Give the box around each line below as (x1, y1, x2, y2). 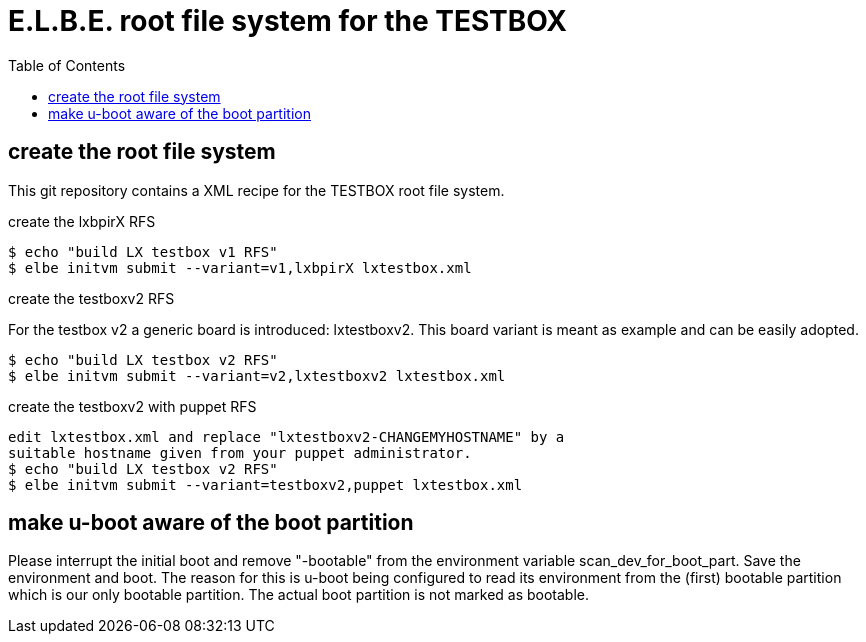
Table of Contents (8, 56, 126, 74)
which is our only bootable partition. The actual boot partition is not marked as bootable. (8, 586, 590, 604)
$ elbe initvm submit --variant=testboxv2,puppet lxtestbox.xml (8, 476, 523, 493)
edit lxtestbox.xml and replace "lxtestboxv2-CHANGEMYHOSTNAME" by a (8, 428, 565, 445)
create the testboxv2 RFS (8, 289, 175, 307)
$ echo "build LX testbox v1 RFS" (8, 243, 278, 260)
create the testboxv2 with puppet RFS (8, 397, 257, 415)
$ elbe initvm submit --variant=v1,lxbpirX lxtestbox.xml (8, 259, 472, 276)
